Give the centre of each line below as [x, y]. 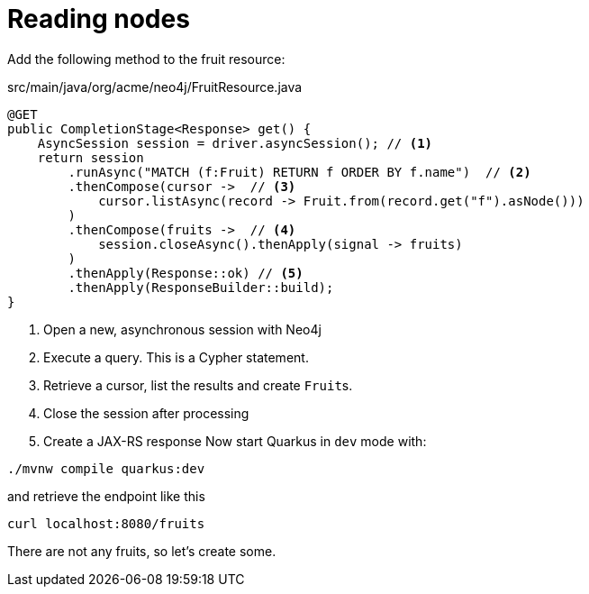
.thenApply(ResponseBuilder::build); [201, 287]
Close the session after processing [146, 413]
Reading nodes [99, 19]
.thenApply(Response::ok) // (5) [186, 273]
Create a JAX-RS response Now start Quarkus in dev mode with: [235, 441]
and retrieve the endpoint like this [106, 496]
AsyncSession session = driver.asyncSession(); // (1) [235, 143]
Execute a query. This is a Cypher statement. [176, 357]
